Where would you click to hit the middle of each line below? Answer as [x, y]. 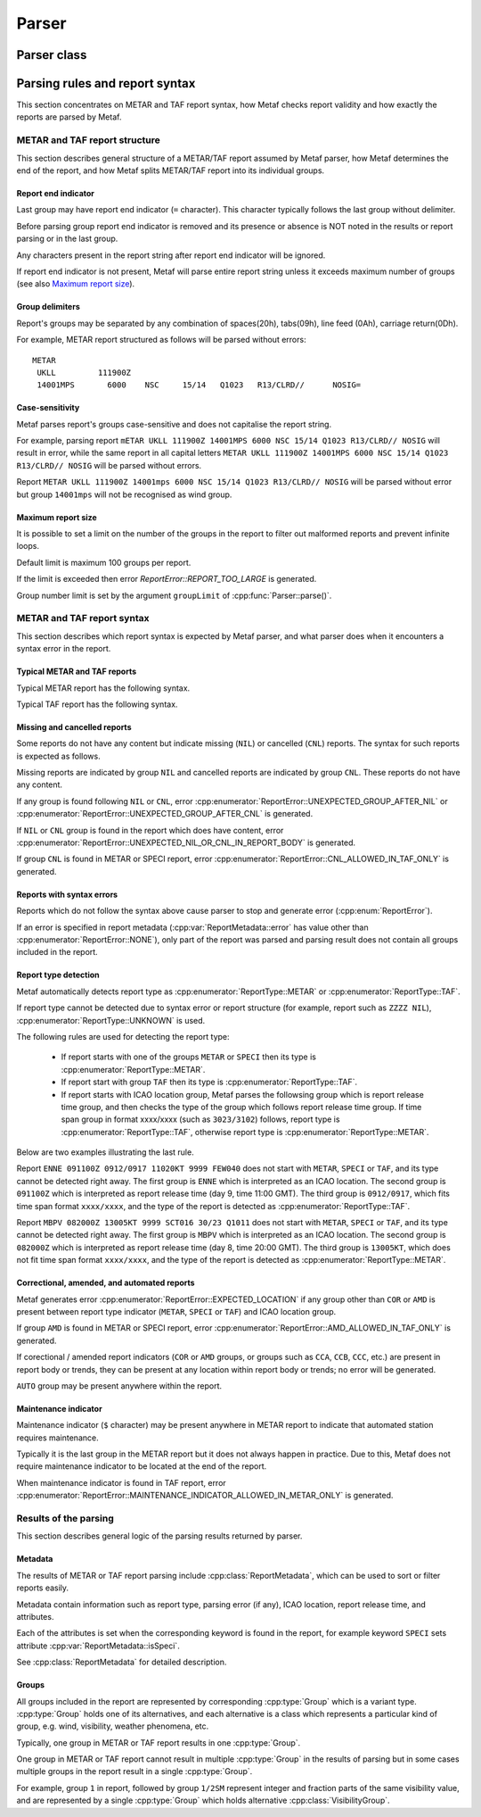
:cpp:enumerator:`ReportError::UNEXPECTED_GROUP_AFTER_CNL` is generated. [165, 814]
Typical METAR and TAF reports [77, 672]
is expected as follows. [59, 756]
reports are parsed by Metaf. [69, 117]
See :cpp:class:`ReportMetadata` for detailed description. [122, 1662]
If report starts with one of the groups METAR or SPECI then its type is [188, 1057]
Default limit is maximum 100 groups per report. [104, 562]
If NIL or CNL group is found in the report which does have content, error [150, 830]
